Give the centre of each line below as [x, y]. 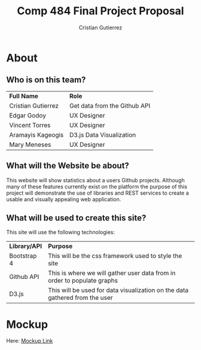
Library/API [26, 246]
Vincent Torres [30, 125]
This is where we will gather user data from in [112, 273]
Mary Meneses [30, 145]
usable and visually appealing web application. [64, 199]
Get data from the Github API [110, 106]
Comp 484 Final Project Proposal [100, 11]
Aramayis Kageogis [36, 134]
